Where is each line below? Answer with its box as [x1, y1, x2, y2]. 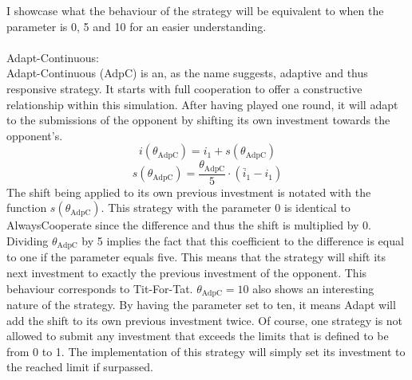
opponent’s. [6, 127, 63, 143]
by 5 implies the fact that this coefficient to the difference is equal [81, 233, 404, 249]
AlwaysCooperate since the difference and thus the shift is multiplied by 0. [6, 217, 372, 233]
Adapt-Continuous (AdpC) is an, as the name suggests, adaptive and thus [6, 65, 368, 81]
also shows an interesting [252, 280, 374, 296]
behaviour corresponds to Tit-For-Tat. [6, 280, 193, 296]
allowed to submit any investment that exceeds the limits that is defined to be [6, 327, 389, 344]
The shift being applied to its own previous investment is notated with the [6, 183, 371, 200]
